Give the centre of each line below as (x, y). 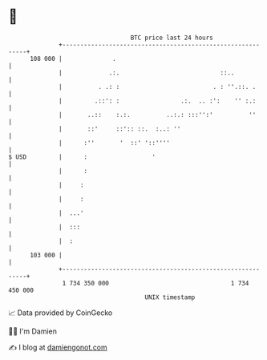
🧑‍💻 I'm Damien (33, 331)
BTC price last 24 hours (172, 38)
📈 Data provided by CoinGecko (61, 313)
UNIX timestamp (170, 297)
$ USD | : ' (82, 157)
